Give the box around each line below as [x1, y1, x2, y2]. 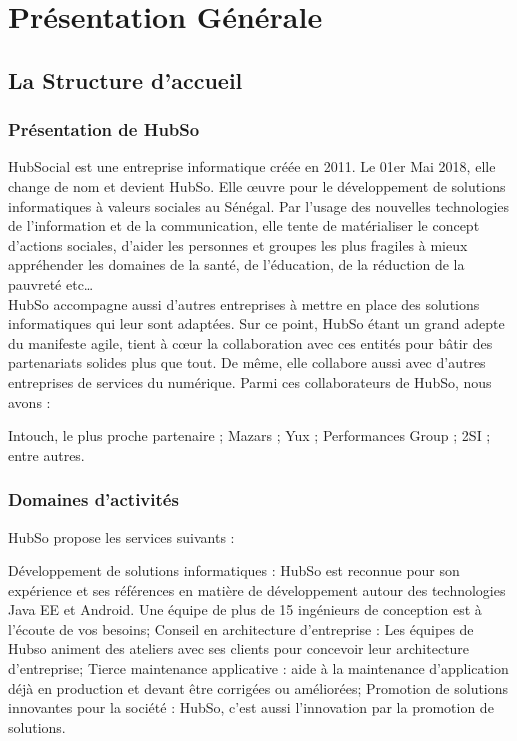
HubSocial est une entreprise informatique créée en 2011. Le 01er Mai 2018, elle [8, 156, 496, 177]
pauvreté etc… [8, 273, 94, 294]
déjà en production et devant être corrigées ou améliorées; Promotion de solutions [8, 677, 509, 698]
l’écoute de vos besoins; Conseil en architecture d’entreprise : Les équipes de [8, 618, 474, 639]
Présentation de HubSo [8, 117, 200, 142]
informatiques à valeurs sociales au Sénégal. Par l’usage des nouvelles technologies [8, 195, 510, 216]
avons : [8, 391, 51, 412]
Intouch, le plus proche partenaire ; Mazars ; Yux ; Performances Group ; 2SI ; [8, 425, 491, 446]
